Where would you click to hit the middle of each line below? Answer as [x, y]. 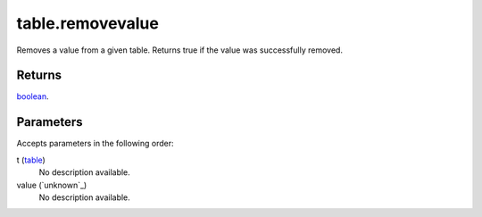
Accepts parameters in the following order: [95, 144]
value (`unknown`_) [52, 185]
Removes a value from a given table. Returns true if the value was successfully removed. [180, 50]
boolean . [33, 96]
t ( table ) [31, 160]
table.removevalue [88, 23]
